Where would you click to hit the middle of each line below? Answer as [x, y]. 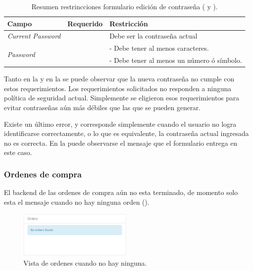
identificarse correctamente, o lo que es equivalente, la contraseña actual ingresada [126, 133]
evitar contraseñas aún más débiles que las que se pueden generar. [102, 107]
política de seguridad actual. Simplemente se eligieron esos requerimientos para [122, 98]
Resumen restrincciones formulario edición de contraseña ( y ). [125, 6]
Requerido [85, 23]
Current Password [34, 36]
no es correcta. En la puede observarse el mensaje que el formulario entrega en [121, 143]
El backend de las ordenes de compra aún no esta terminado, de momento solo [121, 192]
